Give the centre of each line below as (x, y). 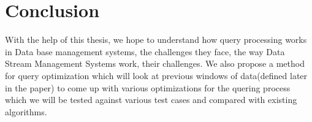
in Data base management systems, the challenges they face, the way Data (145, 51)
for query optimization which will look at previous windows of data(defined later (156, 75)
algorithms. (26, 111)
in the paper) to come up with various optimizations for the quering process (148, 87)
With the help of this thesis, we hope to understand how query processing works (156, 40)
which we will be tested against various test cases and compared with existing (151, 100)
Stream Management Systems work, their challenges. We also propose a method (155, 63)
